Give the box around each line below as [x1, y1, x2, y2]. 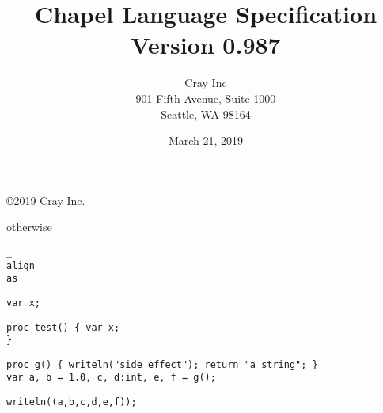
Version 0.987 [131, 28, 281, 61]
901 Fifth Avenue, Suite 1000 [135, 89, 276, 106]
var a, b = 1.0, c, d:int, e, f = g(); [6, 372, 216, 384]
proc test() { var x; [6, 321, 120, 333]
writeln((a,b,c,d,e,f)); [6, 396, 137, 408]
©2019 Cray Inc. [6, 191, 85, 208]
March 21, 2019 [168, 132, 244, 149]
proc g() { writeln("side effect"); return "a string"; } [6, 358, 318, 370]
